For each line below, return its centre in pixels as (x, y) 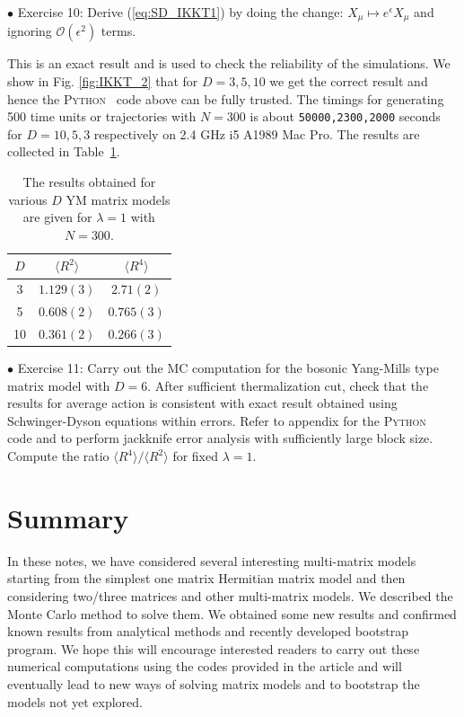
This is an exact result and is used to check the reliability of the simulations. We (229, 63)
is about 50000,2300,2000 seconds (345, 116)
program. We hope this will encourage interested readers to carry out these (214, 648)
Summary (68, 517)
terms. (118, 31)
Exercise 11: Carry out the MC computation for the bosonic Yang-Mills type (228, 368)
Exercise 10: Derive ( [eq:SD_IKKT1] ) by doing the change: (180, 12)
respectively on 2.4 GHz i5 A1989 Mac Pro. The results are (257, 133)
